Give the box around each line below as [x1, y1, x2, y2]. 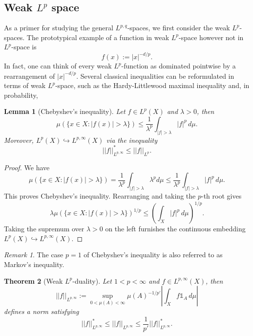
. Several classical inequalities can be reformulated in [76, 70, 234, 81]
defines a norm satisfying [4, 306, 79, 316]
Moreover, [4, 134, 34, 145]
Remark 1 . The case [4, 249, 63, 260]
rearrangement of [4, 70, 55, 81]
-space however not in [179, 32, 244, 42]
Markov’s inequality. [4, 259, 64, 269]
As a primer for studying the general [4, 22, 113, 33]
